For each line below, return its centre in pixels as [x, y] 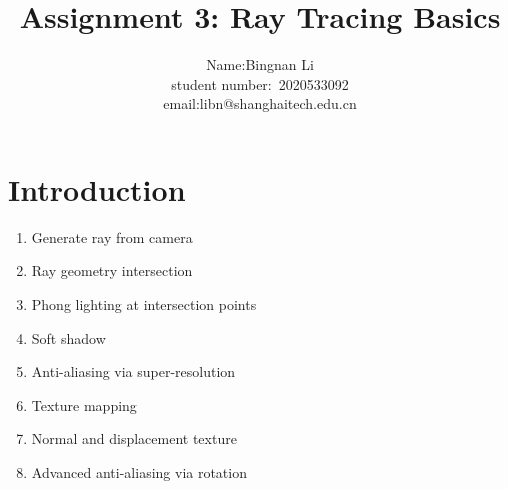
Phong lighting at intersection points [144, 304]
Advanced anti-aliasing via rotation [139, 472]
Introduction [97, 188]
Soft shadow [68, 337]
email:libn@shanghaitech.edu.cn [260, 103]
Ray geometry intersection [112, 270]
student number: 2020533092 [260, 83]
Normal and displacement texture [134, 438]
